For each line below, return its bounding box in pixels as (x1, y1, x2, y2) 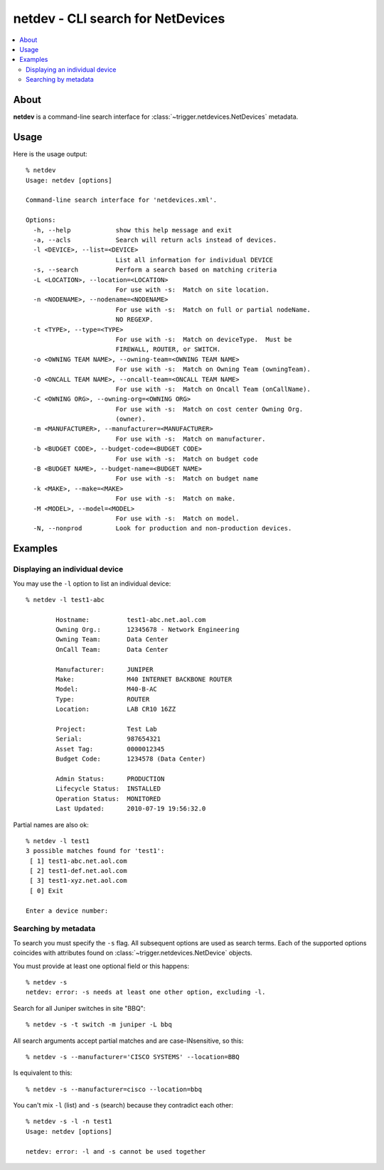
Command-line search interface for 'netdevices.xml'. (26, 196, 217, 204)
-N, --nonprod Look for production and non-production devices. (33, 525, 292, 532)
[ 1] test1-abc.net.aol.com (29, 857, 127, 865)
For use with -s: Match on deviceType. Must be (115, 335, 292, 343)
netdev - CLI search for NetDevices (13, 11, 225, 26)
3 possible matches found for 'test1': (26, 847, 165, 855)
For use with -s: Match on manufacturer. (115, 434, 266, 443)
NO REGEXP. (115, 316, 154, 323)
